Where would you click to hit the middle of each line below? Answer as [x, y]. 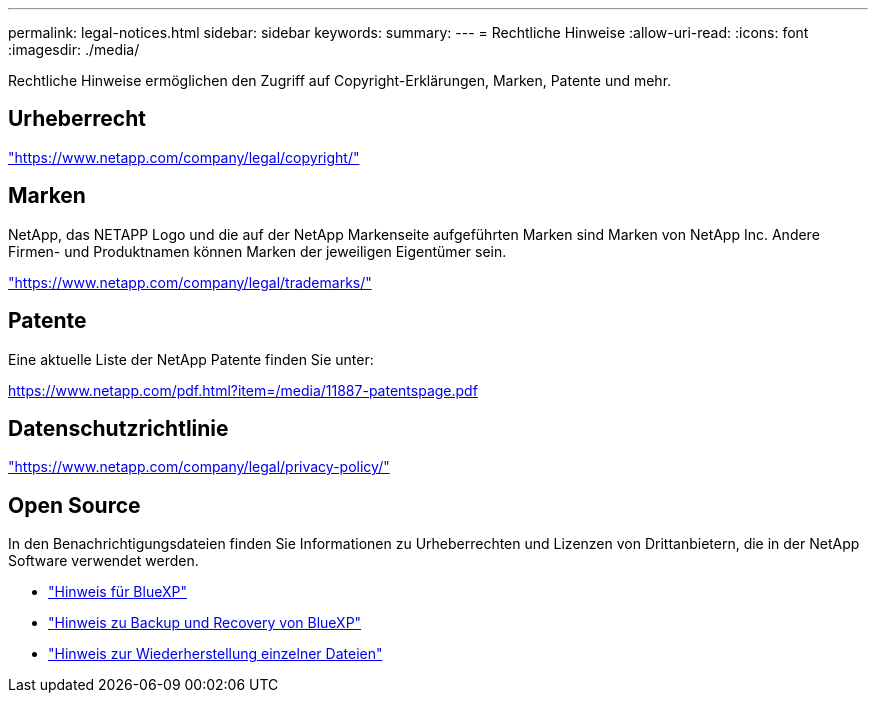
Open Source [74, 505]
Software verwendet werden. [103, 561]
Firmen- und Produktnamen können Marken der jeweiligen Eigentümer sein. [257, 251]
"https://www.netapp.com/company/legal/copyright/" [184, 157]
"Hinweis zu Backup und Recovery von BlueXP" [205, 623]
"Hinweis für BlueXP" [117, 592]
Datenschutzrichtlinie [118, 428]
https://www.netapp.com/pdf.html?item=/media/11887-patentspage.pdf [243, 390]
